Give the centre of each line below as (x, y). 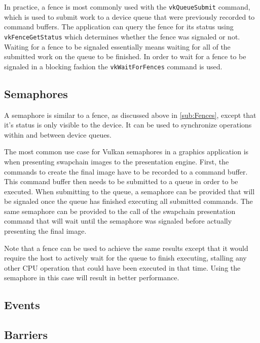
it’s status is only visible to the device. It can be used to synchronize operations (128, 125)
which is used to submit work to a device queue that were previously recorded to (129, 16)
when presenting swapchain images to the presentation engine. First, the (117, 161)
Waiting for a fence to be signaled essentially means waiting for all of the (117, 46)
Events (22, 305)
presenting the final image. (45, 231)
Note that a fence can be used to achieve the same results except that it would (126, 248)
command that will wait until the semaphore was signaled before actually (118, 221)
